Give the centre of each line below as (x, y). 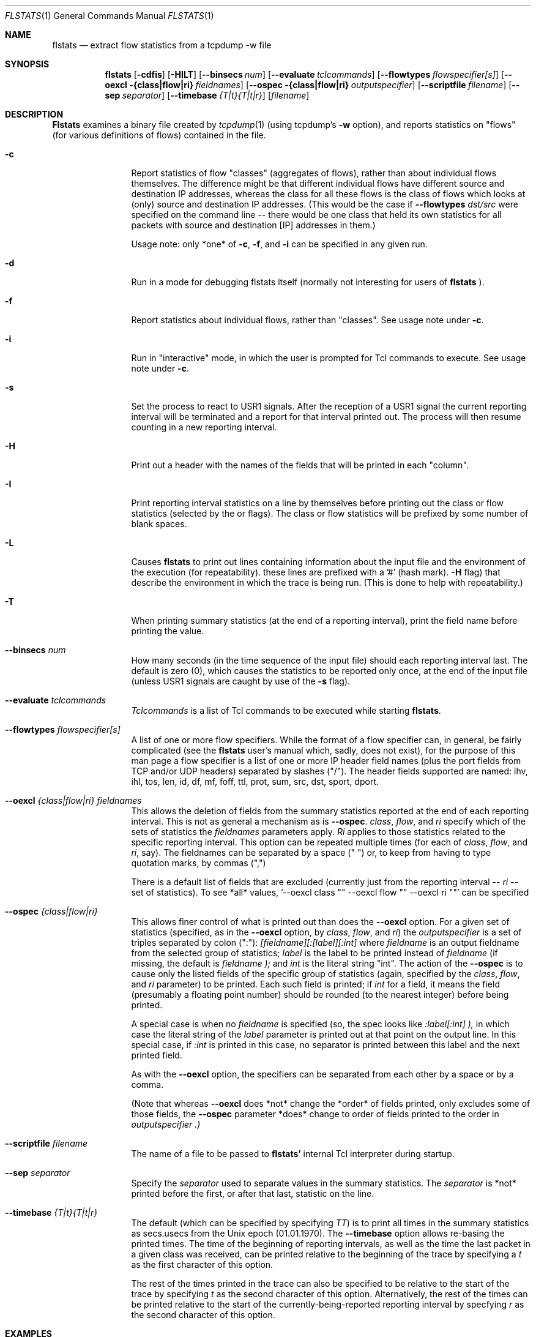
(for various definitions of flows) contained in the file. (159, 135)
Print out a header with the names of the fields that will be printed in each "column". (300, 465)
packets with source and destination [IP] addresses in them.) (253, 225)
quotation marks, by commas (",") (199, 863)
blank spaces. (159, 524)
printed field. (157, 1055)
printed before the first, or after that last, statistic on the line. (253, 1193)
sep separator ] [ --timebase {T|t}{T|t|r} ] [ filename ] (207, 95)
